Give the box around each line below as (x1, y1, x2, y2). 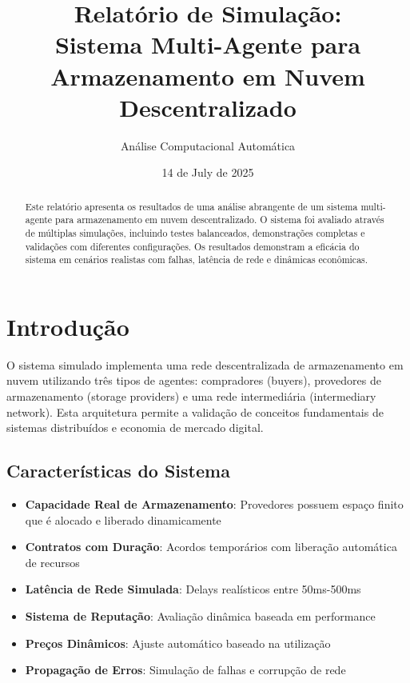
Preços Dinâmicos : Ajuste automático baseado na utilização (25, 634, 331, 651)
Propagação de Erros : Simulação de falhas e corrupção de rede (25, 661, 346, 678)
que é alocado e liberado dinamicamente (25, 511, 221, 528)
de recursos (25, 553, 80, 570)
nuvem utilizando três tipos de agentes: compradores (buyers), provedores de (6, 372, 381, 389)
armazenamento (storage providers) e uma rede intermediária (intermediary (6, 388, 376, 405)
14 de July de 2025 (161, 164, 254, 181)
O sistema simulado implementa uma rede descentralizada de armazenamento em (6, 356, 404, 373)
